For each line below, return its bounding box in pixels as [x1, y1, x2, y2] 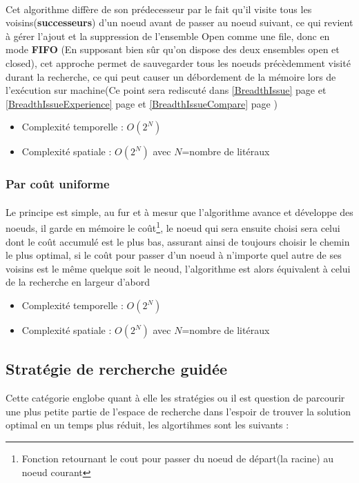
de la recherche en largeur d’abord [6, 275, 151, 289]
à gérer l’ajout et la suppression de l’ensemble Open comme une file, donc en [6, 28, 330, 43]
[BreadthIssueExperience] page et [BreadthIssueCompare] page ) [6, 96, 278, 110]
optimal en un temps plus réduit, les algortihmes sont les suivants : [6, 417, 289, 432]
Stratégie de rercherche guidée [6, 358, 228, 379]
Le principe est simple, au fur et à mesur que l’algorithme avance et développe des [6, 204, 353, 219]
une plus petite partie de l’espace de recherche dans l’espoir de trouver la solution [6, 404, 351, 418]
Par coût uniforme [6, 175, 110, 193]
